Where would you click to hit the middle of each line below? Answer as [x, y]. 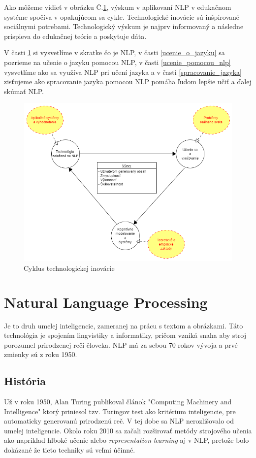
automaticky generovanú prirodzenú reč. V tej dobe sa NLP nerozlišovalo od [119, 421]
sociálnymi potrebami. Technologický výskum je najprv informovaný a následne [124, 26]
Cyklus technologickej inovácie [69, 268]
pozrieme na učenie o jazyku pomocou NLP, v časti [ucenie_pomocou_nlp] [117, 62]
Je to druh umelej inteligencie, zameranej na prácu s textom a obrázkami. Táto [124, 325]
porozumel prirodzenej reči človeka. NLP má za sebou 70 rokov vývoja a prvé [121, 344]
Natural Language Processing [106, 302]
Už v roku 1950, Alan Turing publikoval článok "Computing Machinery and [118, 402]
